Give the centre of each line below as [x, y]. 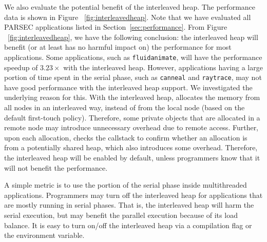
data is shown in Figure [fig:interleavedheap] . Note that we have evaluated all [128, 17]
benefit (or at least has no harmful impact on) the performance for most [118, 47]
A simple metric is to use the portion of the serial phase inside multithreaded [126, 185]
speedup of [21, 67]
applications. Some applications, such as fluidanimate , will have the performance [133, 57]
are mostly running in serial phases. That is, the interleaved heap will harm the [129, 205]
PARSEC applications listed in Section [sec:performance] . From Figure [116, 27]
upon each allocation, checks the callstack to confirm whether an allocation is [126, 137]
